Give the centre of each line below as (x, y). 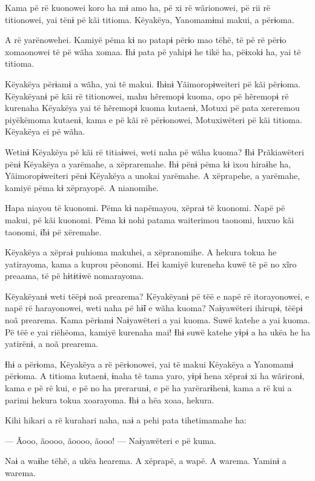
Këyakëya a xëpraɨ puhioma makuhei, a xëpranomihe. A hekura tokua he (141, 252)
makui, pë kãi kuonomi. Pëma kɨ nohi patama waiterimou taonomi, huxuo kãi (150, 219)
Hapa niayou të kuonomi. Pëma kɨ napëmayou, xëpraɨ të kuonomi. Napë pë (145, 208)
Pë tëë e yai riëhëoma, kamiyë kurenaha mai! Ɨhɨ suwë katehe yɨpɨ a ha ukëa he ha (157, 331)
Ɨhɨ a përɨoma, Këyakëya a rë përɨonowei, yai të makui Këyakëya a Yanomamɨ (149, 364)
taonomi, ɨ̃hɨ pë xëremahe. (53, 231)
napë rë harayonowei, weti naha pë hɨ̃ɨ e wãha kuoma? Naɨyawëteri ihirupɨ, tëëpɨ (154, 308)
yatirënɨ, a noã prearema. (52, 344)
